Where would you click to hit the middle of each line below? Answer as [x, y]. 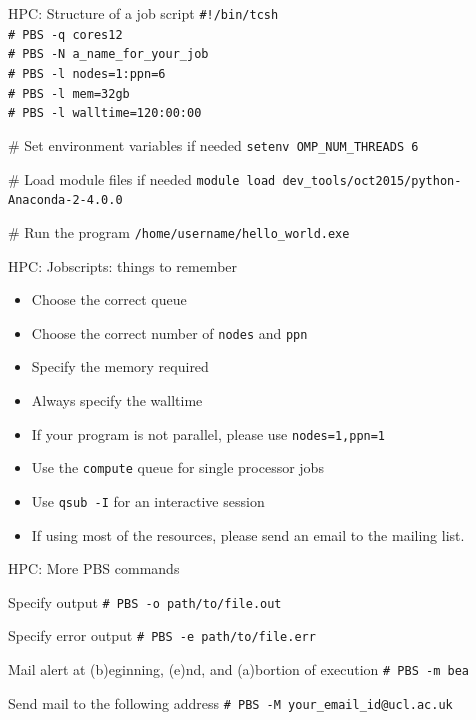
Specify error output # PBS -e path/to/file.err [162, 635]
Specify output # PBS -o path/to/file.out [145, 601]
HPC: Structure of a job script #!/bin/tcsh [143, 13]
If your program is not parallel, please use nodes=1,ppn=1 [208, 433]
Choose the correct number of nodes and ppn [169, 332]
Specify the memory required [120, 366]
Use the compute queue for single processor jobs [177, 467]
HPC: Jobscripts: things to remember [123, 265]
